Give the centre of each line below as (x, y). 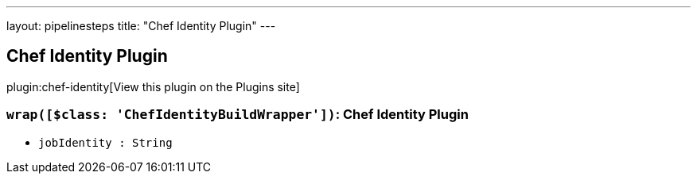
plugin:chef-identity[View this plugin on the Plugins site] (153, 86)
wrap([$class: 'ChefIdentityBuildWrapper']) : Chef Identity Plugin (238, 115)
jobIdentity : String (105, 142)
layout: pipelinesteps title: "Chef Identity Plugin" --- (141, 26)
